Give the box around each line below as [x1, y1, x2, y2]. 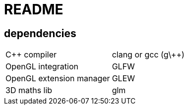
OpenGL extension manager [5, 73, 110, 84]
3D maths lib [5, 85, 53, 96]
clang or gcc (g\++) [112, 50, 185, 60]
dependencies [4, 27, 76, 40]
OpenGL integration [5, 61, 79, 72]
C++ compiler [5, 50, 57, 60]
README [4, 1, 63, 18]
